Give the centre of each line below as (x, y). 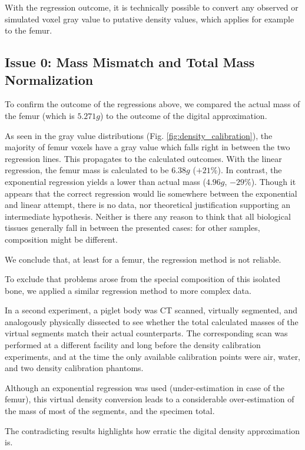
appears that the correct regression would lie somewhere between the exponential (151, 193)
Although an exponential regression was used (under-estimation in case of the (145, 387)
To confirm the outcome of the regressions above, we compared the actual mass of (152, 104)
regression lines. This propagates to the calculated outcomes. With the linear (143, 158)
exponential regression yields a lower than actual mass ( (105, 181)
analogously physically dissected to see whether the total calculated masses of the (152, 321)
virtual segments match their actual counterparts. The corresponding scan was (146, 333)
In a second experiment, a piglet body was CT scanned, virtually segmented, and (151, 310)
